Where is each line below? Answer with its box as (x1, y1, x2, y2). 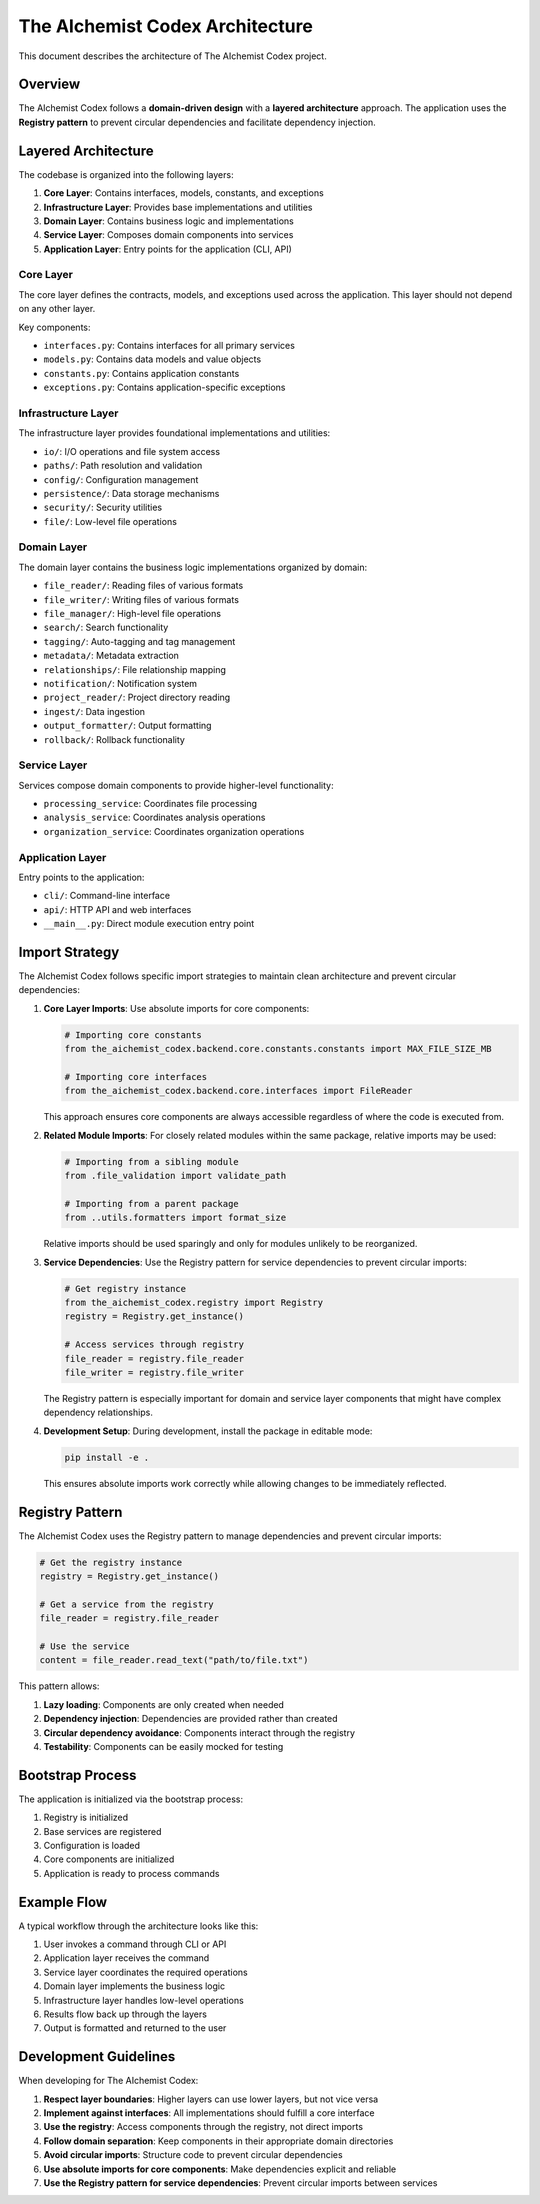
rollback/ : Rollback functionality (43, 733, 185, 745)
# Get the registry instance (39, 1556, 183, 1568)
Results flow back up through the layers (43, 2008, 207, 2020)
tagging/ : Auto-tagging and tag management (43, 635, 236, 647)
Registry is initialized (43, 1811, 129, 1824)
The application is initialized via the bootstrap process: (18, 1793, 244, 1805)
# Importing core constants (64, 1029, 202, 1040)
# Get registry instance (64, 1283, 187, 1294)
